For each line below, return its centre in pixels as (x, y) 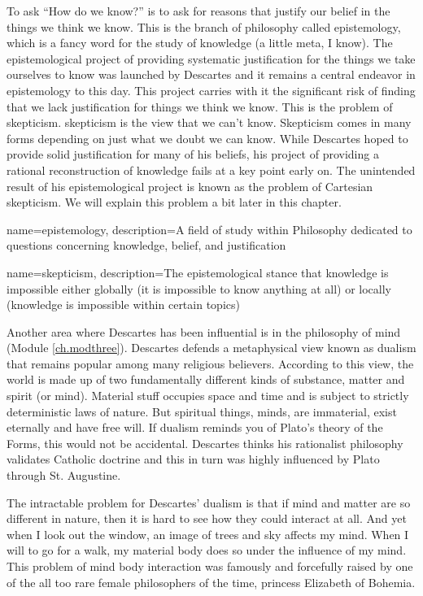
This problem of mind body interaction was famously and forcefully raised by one (210, 566)
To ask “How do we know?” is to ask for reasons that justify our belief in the (198, 11)
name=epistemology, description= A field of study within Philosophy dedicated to (209, 229)
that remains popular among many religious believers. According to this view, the (210, 363)
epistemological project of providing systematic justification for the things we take (211, 58)
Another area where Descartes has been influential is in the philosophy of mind (204, 331)
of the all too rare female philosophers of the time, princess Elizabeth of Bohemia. (211, 582)
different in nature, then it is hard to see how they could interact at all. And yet (207, 518)
